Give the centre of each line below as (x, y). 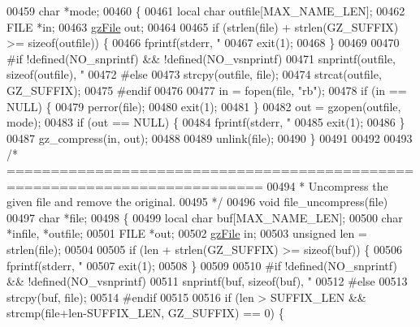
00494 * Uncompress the (327, 185)
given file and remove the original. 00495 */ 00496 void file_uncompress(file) (197, 202)
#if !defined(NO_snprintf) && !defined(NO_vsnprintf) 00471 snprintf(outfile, (201, 58)
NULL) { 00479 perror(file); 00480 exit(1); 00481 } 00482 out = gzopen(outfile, (204, 106)
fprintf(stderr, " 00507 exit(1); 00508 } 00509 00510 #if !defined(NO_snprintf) (202, 265)
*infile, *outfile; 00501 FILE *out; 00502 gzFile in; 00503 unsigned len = (187, 233)
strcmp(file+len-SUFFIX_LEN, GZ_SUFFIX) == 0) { (145, 313)
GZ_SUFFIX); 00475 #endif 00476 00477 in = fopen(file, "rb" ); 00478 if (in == (207, 90)
